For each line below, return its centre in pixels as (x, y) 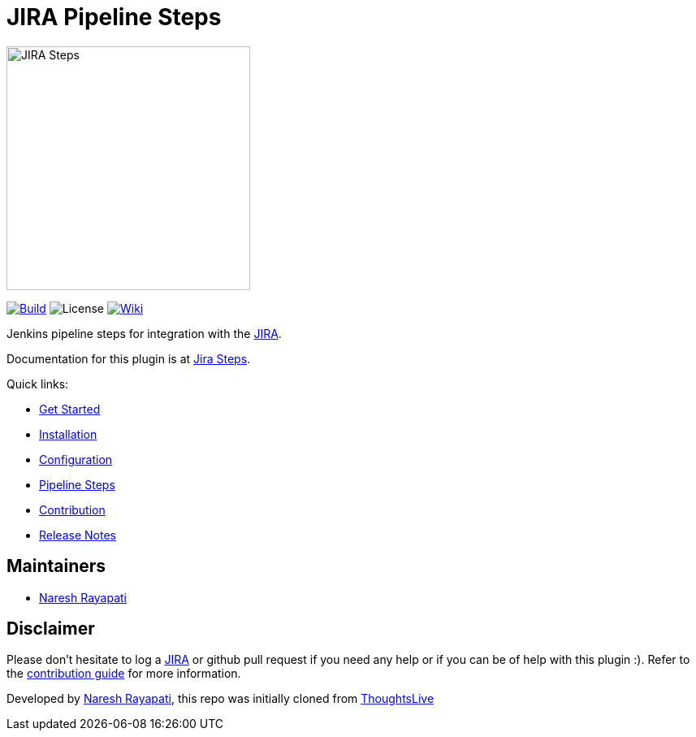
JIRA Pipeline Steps (114, 17)
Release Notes (78, 535)
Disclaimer (51, 629)
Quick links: (38, 384)
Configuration (76, 459)
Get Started (70, 409)
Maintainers (56, 566)
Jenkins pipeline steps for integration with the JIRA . (144, 333)
